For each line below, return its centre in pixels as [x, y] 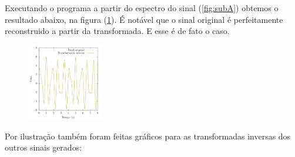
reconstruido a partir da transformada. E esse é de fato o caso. [117, 31]
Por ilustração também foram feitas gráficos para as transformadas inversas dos [148, 136]
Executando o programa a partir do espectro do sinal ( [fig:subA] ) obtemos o [142, 8]
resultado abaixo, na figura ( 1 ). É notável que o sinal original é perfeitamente [144, 19]
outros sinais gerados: [43, 147]
